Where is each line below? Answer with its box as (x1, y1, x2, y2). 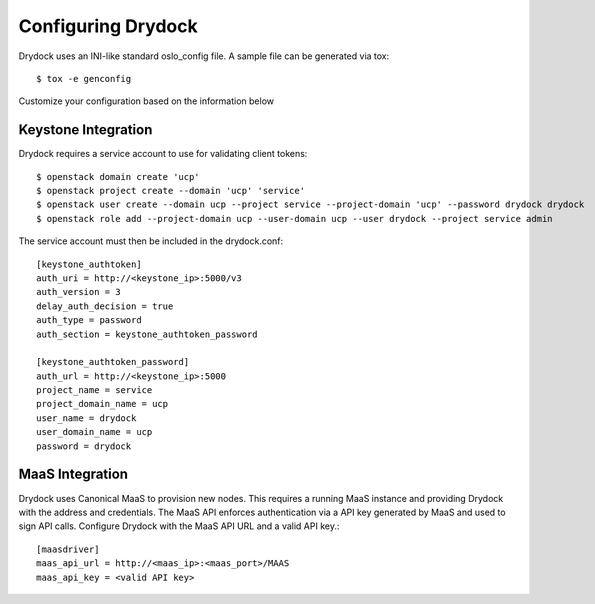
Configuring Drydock (18, 15, 199, 37)
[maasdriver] (36, 543, 100, 555)
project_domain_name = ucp (36, 398, 169, 410)
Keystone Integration (18, 121, 153, 139)
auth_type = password (36, 315, 142, 326)
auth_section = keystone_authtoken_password (36, 328, 259, 340)
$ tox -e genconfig (36, 73, 132, 84)
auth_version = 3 (36, 286, 121, 298)
